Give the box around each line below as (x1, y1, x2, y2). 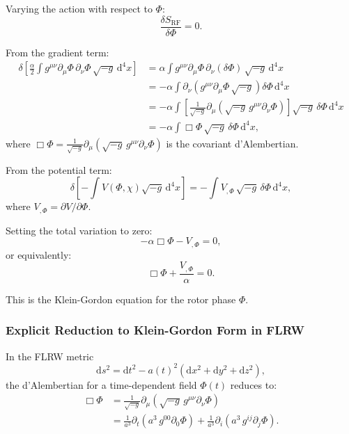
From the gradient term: (6, 45, 109, 59)
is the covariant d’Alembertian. (166, 136, 299, 150)
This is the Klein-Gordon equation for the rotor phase (6, 291, 236, 306)
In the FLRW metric (6, 348, 94, 363)
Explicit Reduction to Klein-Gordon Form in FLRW (6, 321, 304, 339)
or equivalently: (6, 247, 72, 262)
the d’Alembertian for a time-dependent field (6, 377, 197, 392)
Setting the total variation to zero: (6, 223, 153, 237)
